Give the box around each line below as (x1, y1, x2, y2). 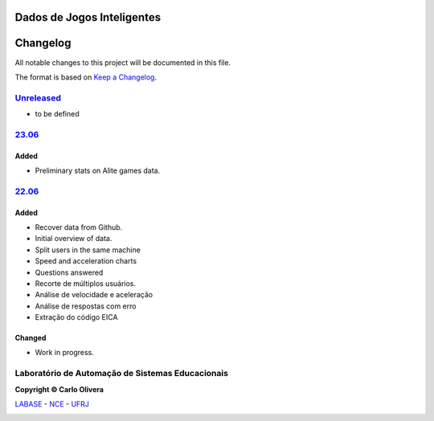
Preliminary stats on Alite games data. (35, 166, 161, 176)
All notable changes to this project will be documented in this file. (14, 57, 231, 67)
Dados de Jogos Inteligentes (14, 10, 161, 24)
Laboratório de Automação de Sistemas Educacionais (14, 368, 229, 379)
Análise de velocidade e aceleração (35, 290, 153, 300)
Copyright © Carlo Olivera (14, 384, 104, 394)
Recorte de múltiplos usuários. (35, 278, 137, 288)
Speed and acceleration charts (35, 256, 137, 266)
